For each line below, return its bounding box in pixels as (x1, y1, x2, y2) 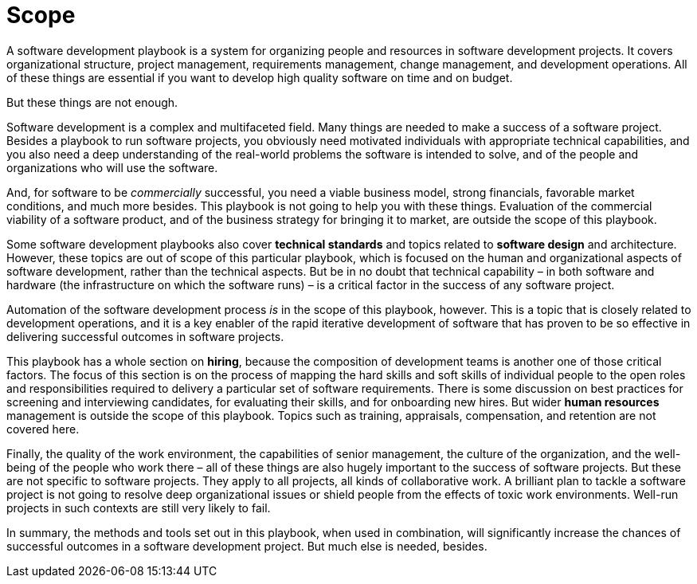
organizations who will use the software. (6, 160, 218, 174)
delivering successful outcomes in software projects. (6, 329, 284, 343)
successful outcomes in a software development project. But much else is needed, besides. (6, 539, 488, 553)
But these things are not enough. (6, 95, 178, 109)
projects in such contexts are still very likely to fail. (6, 500, 271, 515)
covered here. (6, 421, 80, 436)
